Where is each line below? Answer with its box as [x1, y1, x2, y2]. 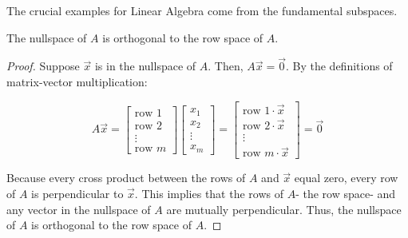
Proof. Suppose [6, 58, 80, 74]
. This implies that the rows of [134, 184, 284, 201]
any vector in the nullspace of [6, 200, 151, 217]
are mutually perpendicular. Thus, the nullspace [166, 200, 402, 217]
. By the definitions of [285, 58, 393, 74]
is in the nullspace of [94, 58, 196, 74]
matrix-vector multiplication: [6, 73, 148, 89]
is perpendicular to [31, 184, 124, 201]
